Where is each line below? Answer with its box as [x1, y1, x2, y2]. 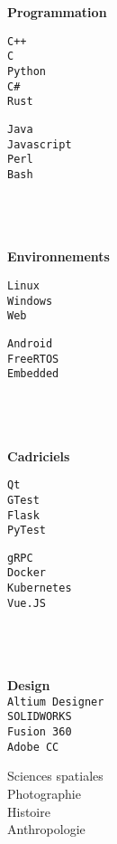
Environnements [7, 247, 110, 266]
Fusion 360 [7, 725, 72, 739]
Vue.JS [7, 596, 46, 610]
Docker [7, 566, 46, 580]
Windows [7, 294, 53, 308]
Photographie [7, 784, 81, 803]
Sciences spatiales [7, 766, 103, 785]
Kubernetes [7, 582, 72, 595]
